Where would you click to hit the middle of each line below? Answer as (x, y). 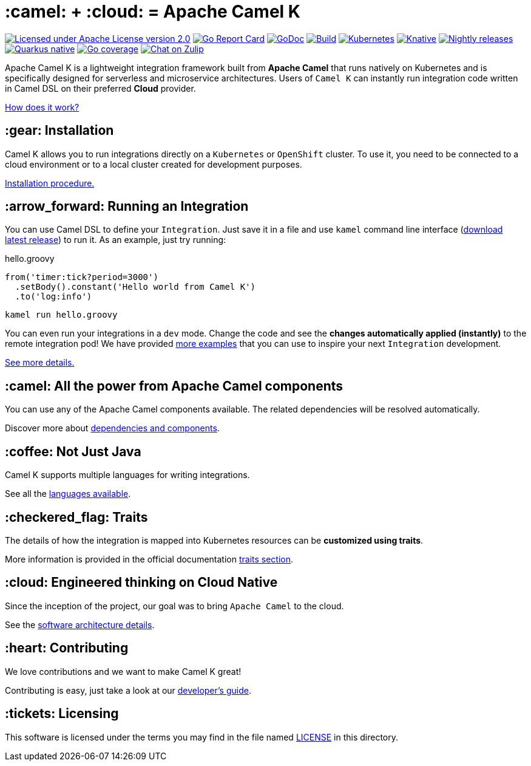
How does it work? (42, 107)
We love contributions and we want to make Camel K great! (123, 671)
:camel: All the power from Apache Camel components (174, 386)
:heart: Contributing (67, 648)
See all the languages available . (68, 494)
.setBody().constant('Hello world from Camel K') (135, 287)
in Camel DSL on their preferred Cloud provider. (100, 88)
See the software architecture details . (80, 624)
